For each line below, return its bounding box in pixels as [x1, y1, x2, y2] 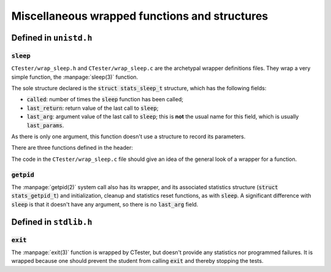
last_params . [26, 122, 64, 129]
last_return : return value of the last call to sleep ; [26, 104, 159, 112]
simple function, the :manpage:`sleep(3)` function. [11, 73, 139, 80]
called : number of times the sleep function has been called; [26, 96, 184, 103]
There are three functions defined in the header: [11, 144, 133, 152]
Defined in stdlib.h [11, 217, 93, 227]
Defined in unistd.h [11, 33, 93, 43]
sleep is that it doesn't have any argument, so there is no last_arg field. [11, 200, 199, 208]
